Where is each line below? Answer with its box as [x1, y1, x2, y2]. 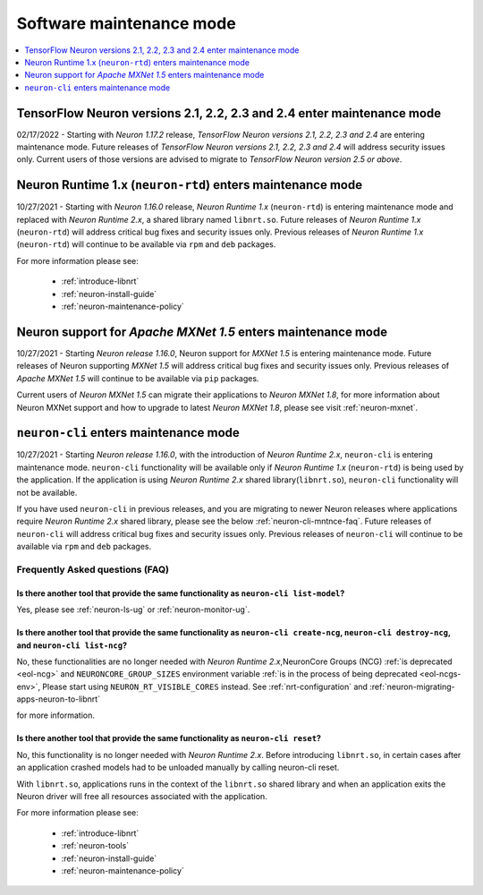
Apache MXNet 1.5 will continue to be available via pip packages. [16, 372, 259, 384]
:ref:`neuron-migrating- [369, 681, 455, 692]
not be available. [16, 487, 78, 498]
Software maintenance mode [16, 13, 236, 33]
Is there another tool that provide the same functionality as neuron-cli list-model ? [16, 587, 345, 599]
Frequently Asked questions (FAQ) [16, 563, 170, 575]
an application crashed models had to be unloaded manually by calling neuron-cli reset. [16, 762, 340, 773]
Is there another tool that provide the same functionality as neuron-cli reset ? [16, 733, 322, 744]
